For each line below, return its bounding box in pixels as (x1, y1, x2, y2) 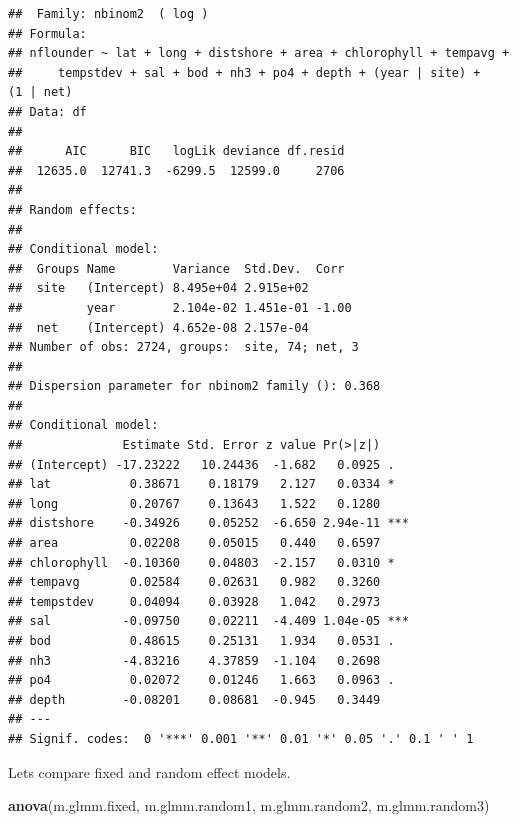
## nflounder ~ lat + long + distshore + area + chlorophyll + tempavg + (8, 46, 510, 61)
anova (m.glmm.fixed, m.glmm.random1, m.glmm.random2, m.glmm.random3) (8, 795, 490, 816)
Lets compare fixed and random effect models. (8, 761, 291, 782)
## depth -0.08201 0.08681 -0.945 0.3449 (8, 692, 381, 707)
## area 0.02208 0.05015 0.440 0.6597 (8, 536, 381, 551)
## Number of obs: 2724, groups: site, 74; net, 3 (8, 340, 359, 355)
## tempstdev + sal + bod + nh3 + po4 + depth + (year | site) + (8, 65, 481, 80)
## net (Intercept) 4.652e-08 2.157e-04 (8, 320, 309, 335)
